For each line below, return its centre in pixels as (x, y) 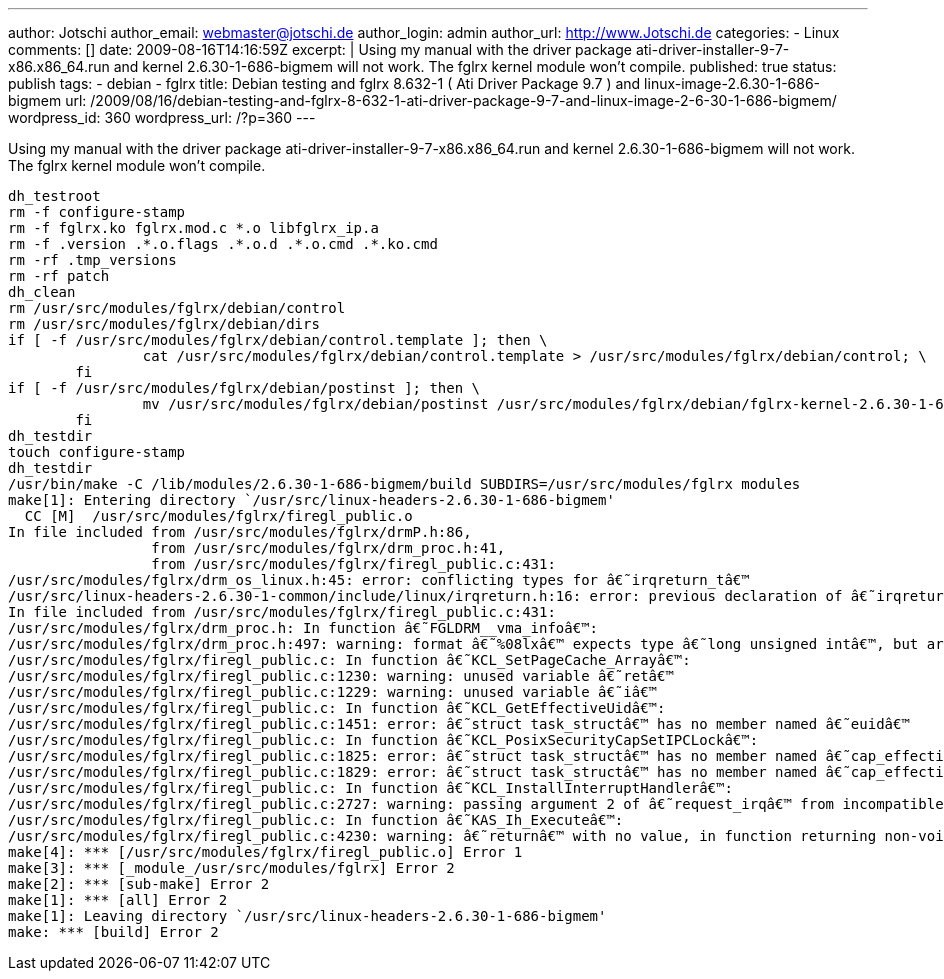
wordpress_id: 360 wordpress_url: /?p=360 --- (162, 117)
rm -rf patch (59, 276)
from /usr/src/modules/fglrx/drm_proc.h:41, (328, 548)
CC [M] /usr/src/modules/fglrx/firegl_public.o (218, 516)
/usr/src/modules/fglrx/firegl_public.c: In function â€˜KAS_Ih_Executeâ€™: (316, 820)
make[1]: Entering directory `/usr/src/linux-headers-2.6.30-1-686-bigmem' (311, 500)
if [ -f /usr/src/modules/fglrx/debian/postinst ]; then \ (244, 388)
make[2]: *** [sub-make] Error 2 (139, 884)
